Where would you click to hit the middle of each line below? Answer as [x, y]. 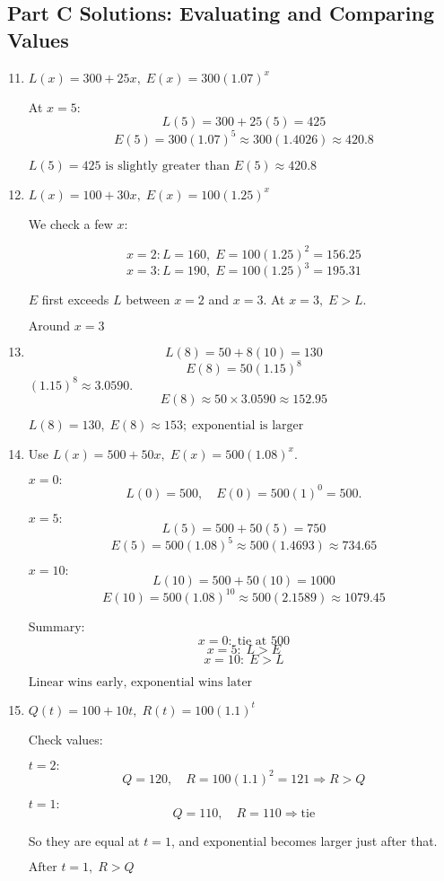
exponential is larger [248, 425]
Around [49, 326]
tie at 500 [263, 641]
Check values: [65, 739]
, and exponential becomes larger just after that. [304, 840]
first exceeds [75, 300]
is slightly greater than [168, 166]
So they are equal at [84, 840]
